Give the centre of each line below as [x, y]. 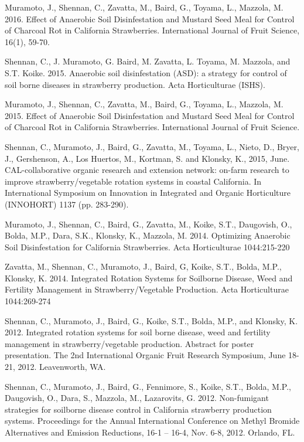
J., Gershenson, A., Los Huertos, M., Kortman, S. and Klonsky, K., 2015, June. [147, 158]
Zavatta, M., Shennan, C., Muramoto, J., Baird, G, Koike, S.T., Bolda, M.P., [143, 266]
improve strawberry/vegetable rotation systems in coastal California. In [133, 181]
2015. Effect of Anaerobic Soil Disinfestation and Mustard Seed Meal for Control [150, 115]
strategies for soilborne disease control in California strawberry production [138, 409]
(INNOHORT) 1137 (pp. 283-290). [67, 204]
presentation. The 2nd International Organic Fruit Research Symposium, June [145, 355]
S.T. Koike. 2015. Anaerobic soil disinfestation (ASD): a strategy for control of [146, 72]
